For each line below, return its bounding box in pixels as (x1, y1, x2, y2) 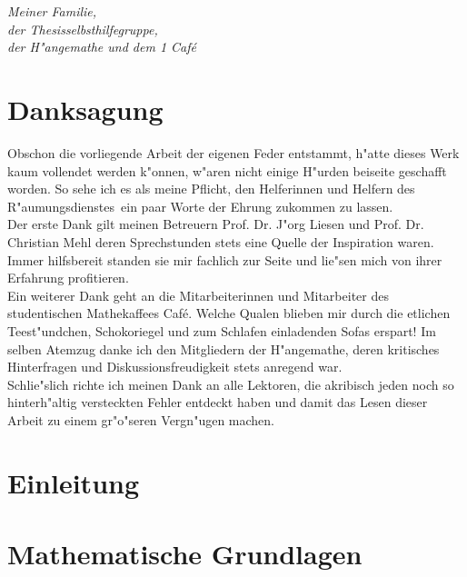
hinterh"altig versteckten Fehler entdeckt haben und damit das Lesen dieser (7, 393, 428, 412)
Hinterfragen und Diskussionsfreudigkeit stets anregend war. (7, 357, 343, 376)
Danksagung (7, 91, 164, 128)
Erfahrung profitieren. (7, 268, 129, 287)
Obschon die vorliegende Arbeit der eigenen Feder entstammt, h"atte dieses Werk (7, 144, 460, 163)
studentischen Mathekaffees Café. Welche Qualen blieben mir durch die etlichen (7, 303, 451, 323)
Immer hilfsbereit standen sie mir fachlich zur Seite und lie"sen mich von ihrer (7, 250, 442, 269)
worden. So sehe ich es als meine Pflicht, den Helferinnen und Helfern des (7, 179, 415, 198)
